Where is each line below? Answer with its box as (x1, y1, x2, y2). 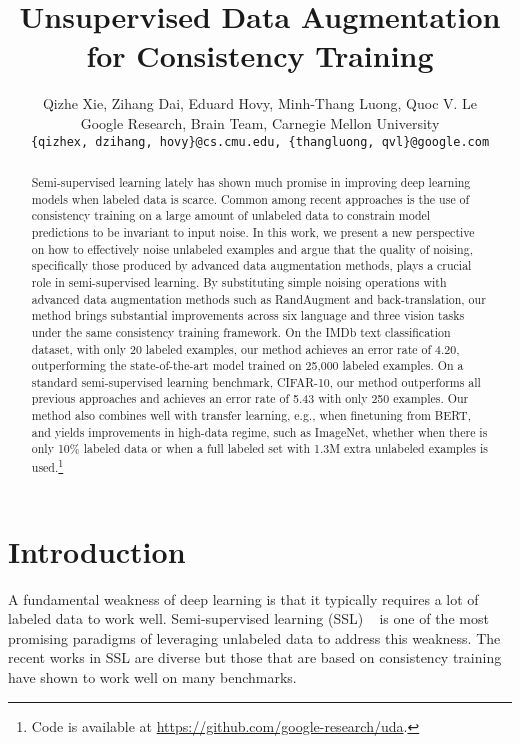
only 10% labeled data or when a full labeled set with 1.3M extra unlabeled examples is (31, 440, 488, 457)
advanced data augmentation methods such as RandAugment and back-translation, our (31, 290, 486, 307)
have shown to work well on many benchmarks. (8, 667, 297, 688)
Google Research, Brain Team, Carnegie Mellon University (80, 112, 440, 133)
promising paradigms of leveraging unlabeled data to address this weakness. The (8, 627, 501, 648)
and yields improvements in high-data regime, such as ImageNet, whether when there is (31, 423, 488, 440)
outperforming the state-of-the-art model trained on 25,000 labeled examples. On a (31, 357, 464, 374)
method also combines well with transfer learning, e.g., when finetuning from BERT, (31, 407, 471, 424)
